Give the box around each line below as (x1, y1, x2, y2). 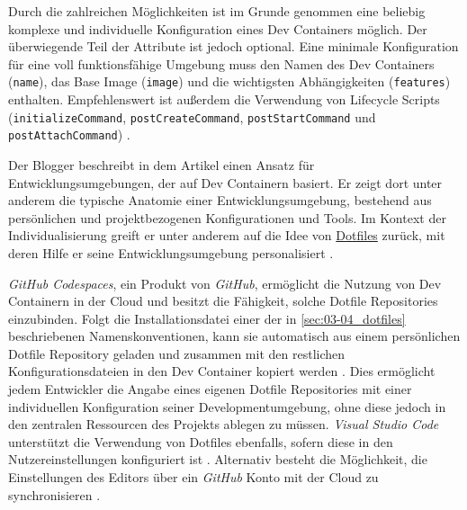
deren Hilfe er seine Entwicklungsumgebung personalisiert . (8, 243, 334, 262)
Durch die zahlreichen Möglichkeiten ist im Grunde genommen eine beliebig (8, 2, 426, 20)
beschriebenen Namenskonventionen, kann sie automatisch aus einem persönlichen (8, 327, 461, 345)
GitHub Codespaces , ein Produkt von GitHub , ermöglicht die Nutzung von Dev (8, 273, 442, 292)
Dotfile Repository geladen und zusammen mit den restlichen (8, 344, 346, 362)
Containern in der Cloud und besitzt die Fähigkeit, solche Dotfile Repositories (8, 291, 438, 310)
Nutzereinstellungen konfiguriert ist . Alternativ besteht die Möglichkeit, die (8, 450, 427, 469)
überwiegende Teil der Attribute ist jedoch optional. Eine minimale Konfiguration (8, 37, 459, 56)
